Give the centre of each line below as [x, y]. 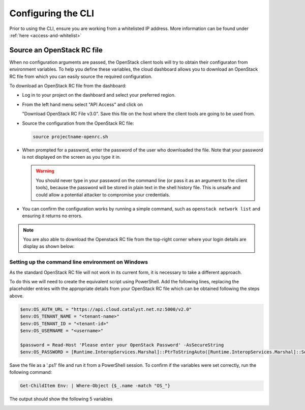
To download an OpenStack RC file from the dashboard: [68, 86]
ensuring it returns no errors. [52, 216]
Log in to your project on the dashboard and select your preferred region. [99, 95]
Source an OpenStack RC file [56, 50]
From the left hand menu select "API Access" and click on [83, 104]
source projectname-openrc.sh [70, 137]
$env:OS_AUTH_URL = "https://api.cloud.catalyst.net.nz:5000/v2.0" [106, 309]
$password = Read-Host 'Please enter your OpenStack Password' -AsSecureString [122, 345]
